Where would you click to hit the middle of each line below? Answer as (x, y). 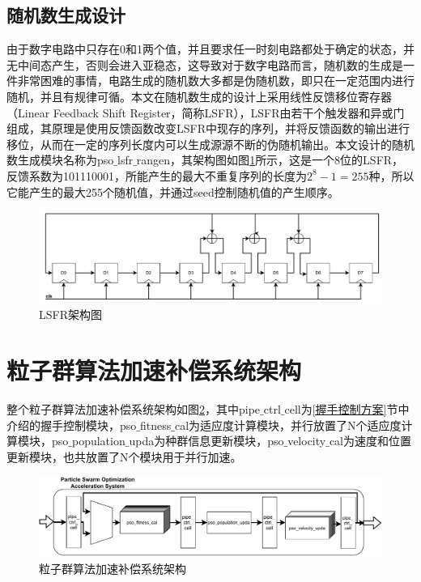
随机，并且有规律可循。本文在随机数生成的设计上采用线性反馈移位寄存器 (199, 96)
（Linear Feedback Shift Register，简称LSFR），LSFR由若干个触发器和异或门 (206, 112)
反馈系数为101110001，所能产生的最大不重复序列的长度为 (157, 175)
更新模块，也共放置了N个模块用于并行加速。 (124, 456)
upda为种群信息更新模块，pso (206, 441)
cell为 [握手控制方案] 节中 (347, 408)
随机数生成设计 (66, 15)
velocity (307, 441)
